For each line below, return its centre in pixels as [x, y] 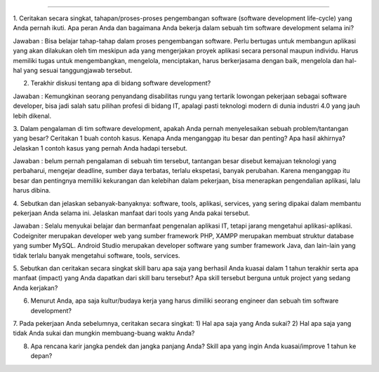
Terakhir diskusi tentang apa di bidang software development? [121, 83]
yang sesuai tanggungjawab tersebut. [78, 70]
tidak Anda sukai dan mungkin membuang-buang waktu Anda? [104, 333]
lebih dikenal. [32, 116]
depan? [41, 356]
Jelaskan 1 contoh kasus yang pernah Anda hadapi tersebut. [100, 148]
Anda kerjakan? [35, 288]
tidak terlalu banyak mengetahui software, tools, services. [97, 255]
